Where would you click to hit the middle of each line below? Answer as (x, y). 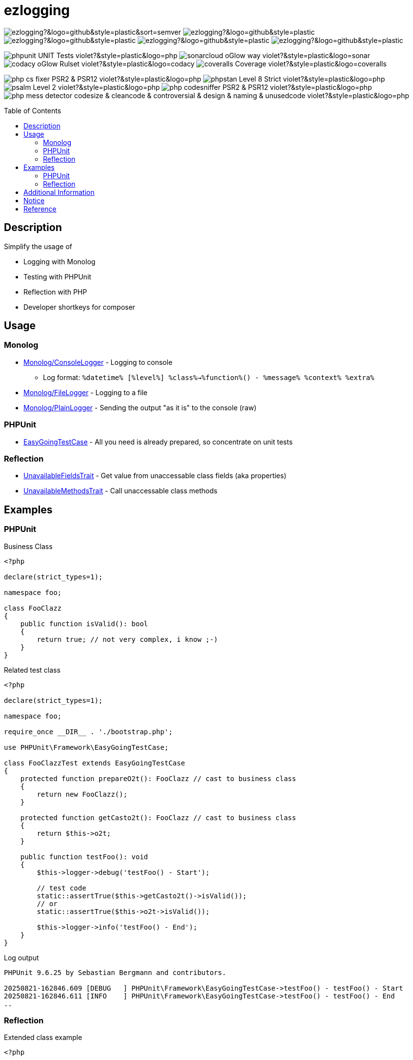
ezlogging (37, 10)
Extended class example (43, 1038)
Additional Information (59, 192)
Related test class (32, 670)
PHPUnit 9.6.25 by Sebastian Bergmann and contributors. (115, 972)
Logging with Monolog (60, 261)
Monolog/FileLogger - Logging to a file (85, 392)
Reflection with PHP (55, 292)
